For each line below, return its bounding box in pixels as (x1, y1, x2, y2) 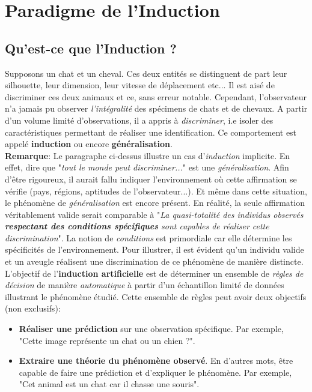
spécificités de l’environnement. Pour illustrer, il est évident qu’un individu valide (5, 243, 304, 256)
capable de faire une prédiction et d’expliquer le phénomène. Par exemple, (19, 366, 292, 378)
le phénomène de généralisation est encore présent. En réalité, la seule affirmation (5, 196, 305, 209)
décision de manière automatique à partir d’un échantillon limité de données (5, 279, 284, 291)
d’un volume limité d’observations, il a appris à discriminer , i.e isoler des (5, 113, 274, 126)
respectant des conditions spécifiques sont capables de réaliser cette (5, 220, 269, 232)
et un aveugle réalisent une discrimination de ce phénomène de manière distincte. (5, 255, 304, 268)
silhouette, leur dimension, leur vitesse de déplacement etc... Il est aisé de (5, 79, 275, 91)
